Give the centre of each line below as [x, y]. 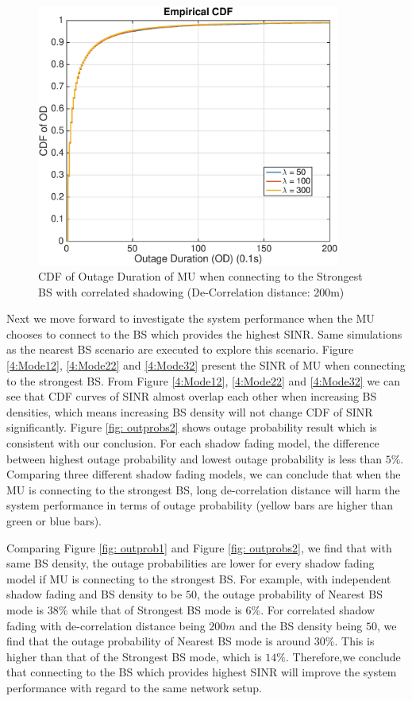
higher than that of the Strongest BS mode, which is [134, 656]
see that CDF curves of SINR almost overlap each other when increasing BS [192, 396]
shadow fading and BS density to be [94, 594]
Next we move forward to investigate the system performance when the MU [191, 318]
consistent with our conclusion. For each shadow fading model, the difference [193, 443]
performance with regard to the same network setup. [134, 687]
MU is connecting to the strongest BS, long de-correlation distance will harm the [203, 489]
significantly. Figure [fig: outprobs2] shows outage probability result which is [192, 427]
